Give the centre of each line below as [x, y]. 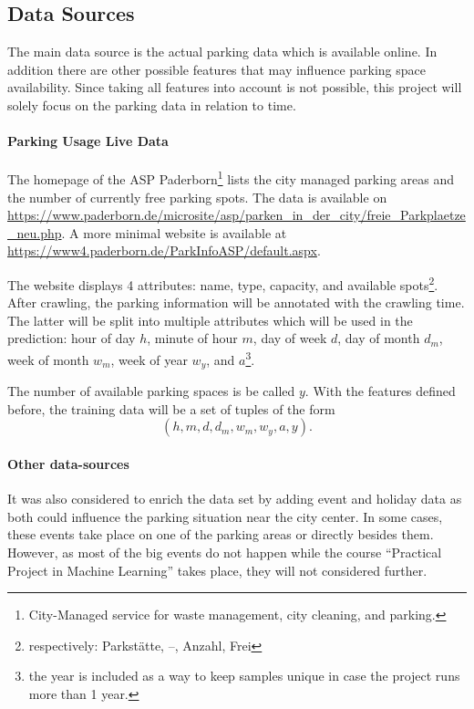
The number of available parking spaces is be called [151, 391]
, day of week [290, 338]
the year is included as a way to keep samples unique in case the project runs [244, 676]
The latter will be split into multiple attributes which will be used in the [210, 320]
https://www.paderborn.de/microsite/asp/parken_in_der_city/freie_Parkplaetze [237, 215]
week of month [48, 359]
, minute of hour [192, 338]
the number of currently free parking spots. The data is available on [197, 197]
